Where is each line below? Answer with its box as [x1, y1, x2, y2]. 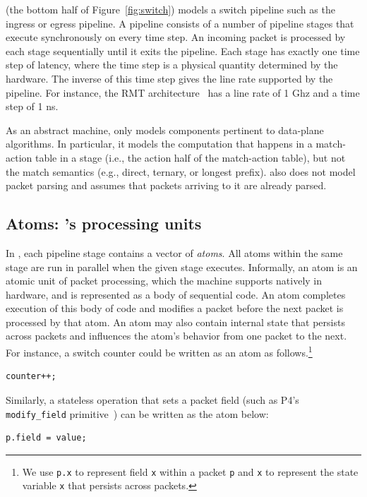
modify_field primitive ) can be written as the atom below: [6, 406, 269, 421]
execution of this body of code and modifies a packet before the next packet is [6, 301, 344, 316]
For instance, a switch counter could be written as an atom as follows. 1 [6, 343, 313, 359]
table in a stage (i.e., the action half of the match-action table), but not [35, 150, 346, 164]
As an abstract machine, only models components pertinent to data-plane [6, 122, 324, 137]
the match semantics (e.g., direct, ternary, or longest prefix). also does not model [6, 164, 356, 179]
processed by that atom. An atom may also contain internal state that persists [6, 314, 345, 329]
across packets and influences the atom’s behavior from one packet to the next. [6, 328, 347, 343]
